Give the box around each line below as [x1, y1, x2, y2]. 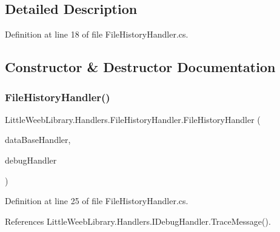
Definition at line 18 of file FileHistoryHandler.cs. [5, 28, 188, 41]
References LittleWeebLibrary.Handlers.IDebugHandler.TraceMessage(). [5, 214, 271, 227]
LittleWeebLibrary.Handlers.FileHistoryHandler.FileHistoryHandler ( [5, 113, 261, 125]
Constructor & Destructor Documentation [5, 58, 276, 76]
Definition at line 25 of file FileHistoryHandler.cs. [5, 194, 188, 207]
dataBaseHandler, [5, 133, 71, 146]
